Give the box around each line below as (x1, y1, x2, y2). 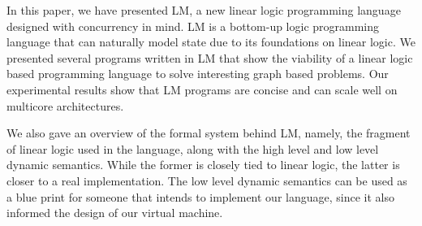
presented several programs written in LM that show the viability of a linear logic (6, 49, 413, 66)
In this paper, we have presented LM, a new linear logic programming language (6, 2, 401, 18)
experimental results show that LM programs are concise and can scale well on (6, 80, 398, 98)
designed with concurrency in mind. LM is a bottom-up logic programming (6, 17, 380, 34)
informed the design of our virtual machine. (6, 204, 223, 221)
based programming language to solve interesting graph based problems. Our (6, 65, 389, 82)
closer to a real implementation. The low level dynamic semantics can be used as (6, 172, 407, 189)
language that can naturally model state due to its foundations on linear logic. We (6, 33, 416, 50)
